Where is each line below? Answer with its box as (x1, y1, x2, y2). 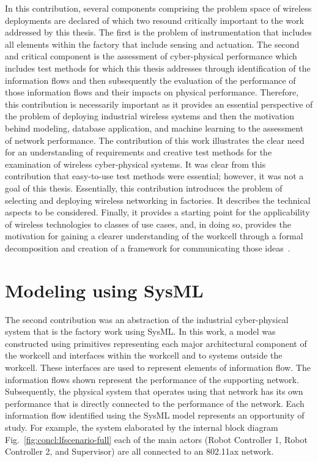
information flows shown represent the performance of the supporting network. (5, 373, 299, 386)
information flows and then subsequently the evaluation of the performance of (5, 73, 296, 86)
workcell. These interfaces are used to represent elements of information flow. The (5, 360, 311, 373)
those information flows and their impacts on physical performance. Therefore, (5, 86, 299, 99)
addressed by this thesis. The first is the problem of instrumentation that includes (5, 26, 312, 39)
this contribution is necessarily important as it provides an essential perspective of (5, 97, 313, 110)
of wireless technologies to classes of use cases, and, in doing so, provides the (5, 217, 291, 230)
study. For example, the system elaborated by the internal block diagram (5, 420, 278, 433)
